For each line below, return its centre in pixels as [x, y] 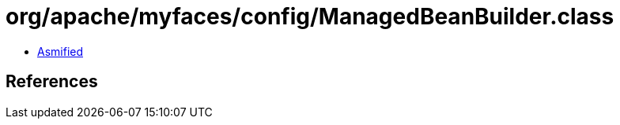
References [52, 82]
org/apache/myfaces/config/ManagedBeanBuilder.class [310, 17]
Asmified [60, 51]
